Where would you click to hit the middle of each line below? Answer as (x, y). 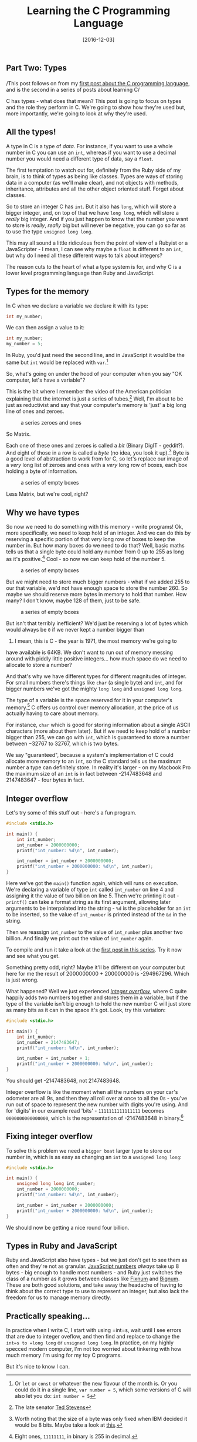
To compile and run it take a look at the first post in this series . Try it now (94, 950)
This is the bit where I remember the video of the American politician (89, 391)
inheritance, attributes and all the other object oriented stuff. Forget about (95, 189)
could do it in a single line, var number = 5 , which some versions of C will (103, 1390)
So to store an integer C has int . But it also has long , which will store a (91, 206)
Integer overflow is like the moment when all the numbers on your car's (92, 1092)
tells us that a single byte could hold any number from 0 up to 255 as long (95, 552)
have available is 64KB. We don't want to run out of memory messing (89, 652)
